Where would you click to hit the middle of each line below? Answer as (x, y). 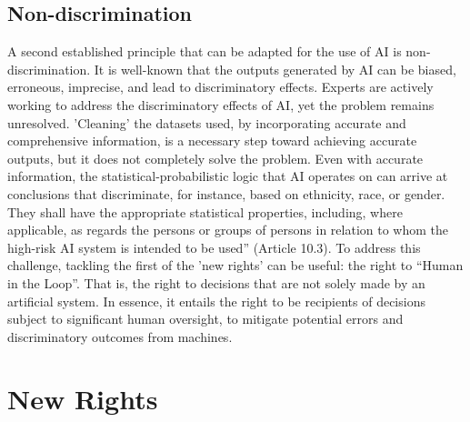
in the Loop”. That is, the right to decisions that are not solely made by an (216, 282)
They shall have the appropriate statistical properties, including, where (205, 211)
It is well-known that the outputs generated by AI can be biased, (275, 69)
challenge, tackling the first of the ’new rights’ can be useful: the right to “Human (235, 265)
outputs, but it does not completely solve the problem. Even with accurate (215, 158)
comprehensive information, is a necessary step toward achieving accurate (212, 141)
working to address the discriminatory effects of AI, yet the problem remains (221, 104)
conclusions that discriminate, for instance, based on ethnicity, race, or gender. (226, 193)
